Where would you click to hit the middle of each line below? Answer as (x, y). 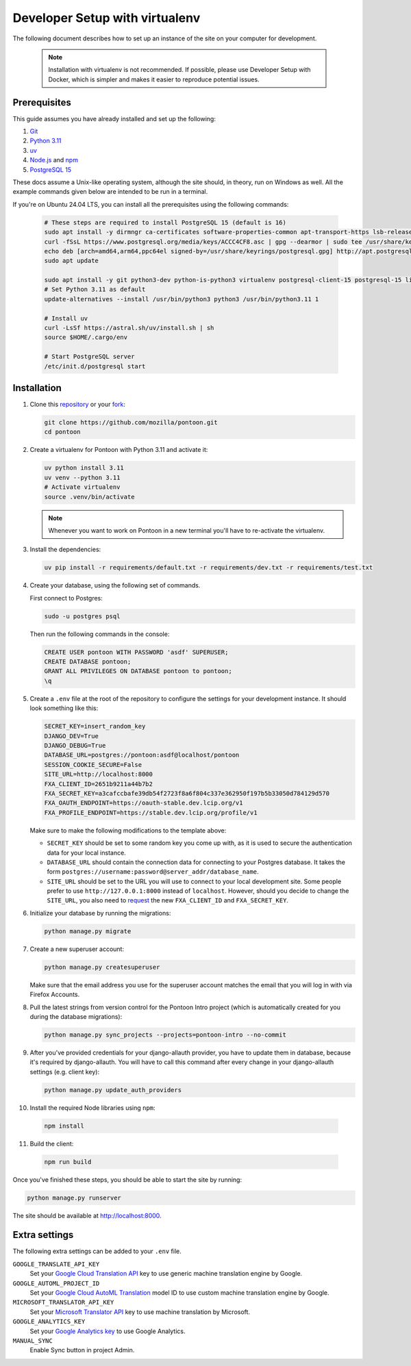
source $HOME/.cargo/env (86, 338)
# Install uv (66, 318)
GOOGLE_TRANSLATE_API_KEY (56, 1264)
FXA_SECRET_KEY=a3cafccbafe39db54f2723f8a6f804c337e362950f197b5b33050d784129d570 (187, 793)
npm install (64, 1126)
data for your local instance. (86, 852)
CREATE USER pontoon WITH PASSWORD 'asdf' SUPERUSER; (136, 652)
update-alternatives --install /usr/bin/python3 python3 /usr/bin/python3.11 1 (182, 299)
